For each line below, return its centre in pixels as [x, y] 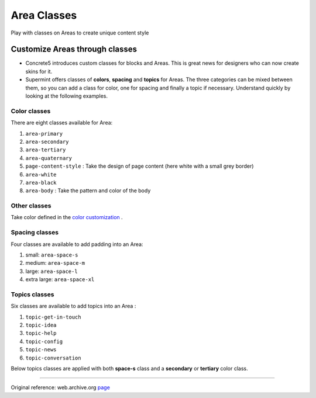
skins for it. [39, 71]
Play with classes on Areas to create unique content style [80, 33]
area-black [41, 182]
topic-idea [41, 325]
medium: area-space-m [55, 263]
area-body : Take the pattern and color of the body [88, 191]
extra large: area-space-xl [60, 279]
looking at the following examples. [67, 96]
